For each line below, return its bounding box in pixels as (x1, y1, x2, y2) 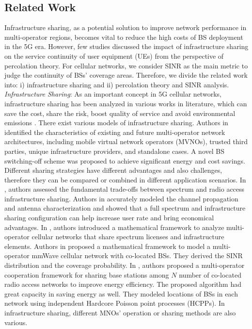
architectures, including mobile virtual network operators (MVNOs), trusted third (4, 136, 248, 147)
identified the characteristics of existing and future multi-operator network (4, 127, 225, 137)
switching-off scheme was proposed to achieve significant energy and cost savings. (4, 155, 245, 165)
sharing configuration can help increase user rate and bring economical (4, 213, 214, 223)
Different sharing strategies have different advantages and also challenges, (4, 165, 222, 175)
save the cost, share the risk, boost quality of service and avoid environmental (4, 108, 236, 118)
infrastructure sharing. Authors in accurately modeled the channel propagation (4, 193, 238, 203)
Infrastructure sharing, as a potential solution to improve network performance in (4, 22, 247, 33)
